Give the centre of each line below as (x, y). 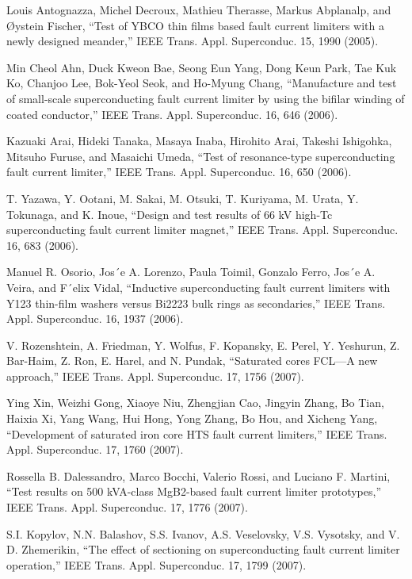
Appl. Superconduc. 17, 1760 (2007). (95, 449)
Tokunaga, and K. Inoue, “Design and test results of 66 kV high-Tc (170, 214)
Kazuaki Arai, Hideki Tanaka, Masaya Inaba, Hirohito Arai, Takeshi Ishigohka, (199, 141)
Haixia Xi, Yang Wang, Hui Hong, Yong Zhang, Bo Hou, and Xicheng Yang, (192, 418)
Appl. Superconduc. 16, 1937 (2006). (95, 318)
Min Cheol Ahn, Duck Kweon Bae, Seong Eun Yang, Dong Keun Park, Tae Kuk (202, 67)
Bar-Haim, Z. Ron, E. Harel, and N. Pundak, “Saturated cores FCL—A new (192, 360)
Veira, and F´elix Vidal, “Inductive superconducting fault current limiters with (198, 287)
